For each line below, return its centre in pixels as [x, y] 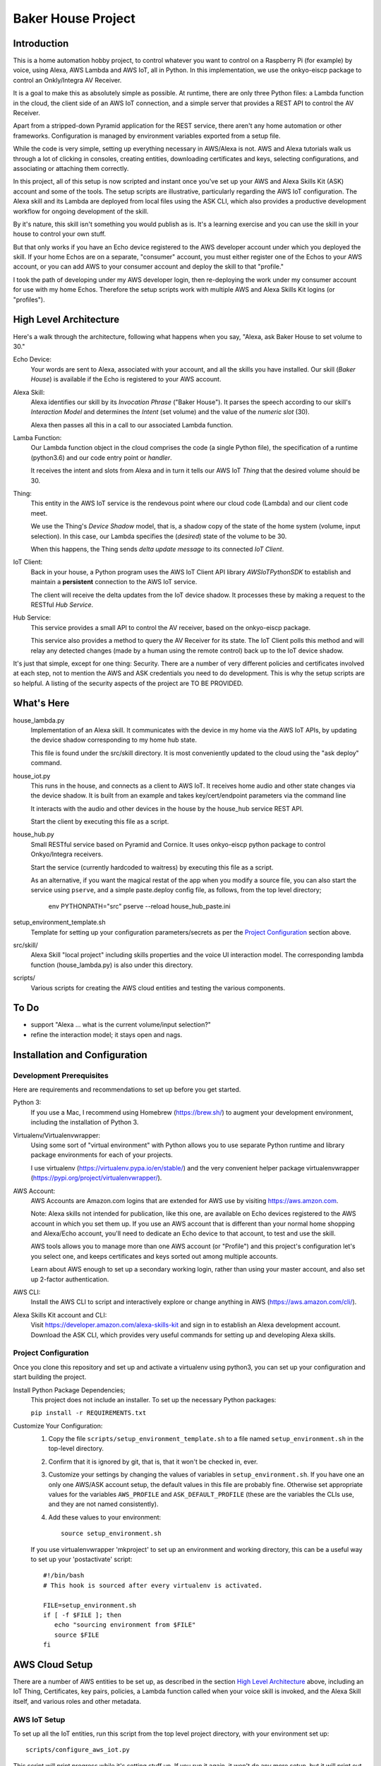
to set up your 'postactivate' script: [81, 1559]
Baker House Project [74, 18]
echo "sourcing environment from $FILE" [125, 1625]
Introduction [41, 43]
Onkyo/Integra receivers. [67, 854]
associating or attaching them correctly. [71, 168]
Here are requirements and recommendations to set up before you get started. [127, 1090]
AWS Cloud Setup [53, 1665]
